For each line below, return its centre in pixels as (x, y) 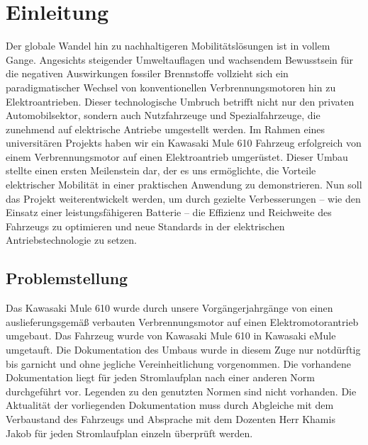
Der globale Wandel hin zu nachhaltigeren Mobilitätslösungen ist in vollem (168, 46)
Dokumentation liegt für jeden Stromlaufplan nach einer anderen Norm (161, 377)
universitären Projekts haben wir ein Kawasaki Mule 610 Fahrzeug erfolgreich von (184, 143)
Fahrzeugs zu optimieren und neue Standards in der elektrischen (145, 226)
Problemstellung (67, 278)
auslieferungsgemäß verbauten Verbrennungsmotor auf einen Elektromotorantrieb (182, 321)
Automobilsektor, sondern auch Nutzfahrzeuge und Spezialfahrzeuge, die (163, 115)
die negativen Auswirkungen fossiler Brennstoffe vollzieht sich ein (147, 73)
